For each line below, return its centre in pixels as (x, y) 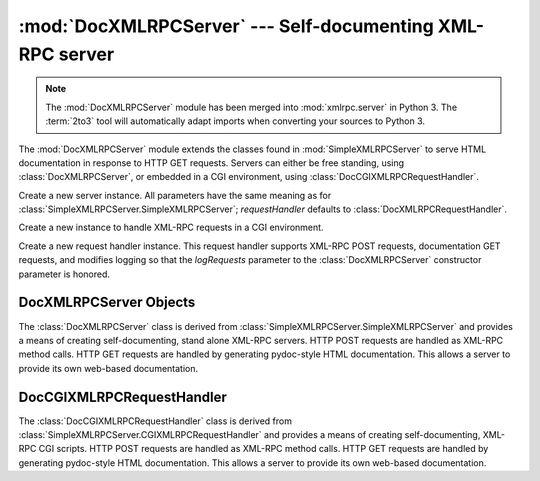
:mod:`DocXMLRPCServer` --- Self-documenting (226, 26)
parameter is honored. (64, 274)
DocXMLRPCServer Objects (107, 302)
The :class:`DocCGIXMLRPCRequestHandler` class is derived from (155, 421)
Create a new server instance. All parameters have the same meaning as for (175, 195)
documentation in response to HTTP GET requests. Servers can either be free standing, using (211, 162)
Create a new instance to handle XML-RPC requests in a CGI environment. (171, 227)
